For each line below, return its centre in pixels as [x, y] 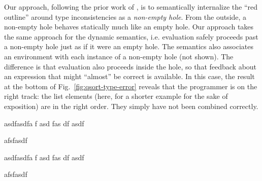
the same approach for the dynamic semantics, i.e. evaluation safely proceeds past [131, 36]
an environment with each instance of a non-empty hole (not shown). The [119, 56]
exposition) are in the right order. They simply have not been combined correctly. [131, 106]
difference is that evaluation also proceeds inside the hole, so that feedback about [130, 66]
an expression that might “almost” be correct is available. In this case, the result [129, 76]
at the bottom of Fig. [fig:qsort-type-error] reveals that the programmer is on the [131, 86]
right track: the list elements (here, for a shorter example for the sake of [116, 96]
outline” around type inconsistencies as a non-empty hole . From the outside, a [125, 16]
